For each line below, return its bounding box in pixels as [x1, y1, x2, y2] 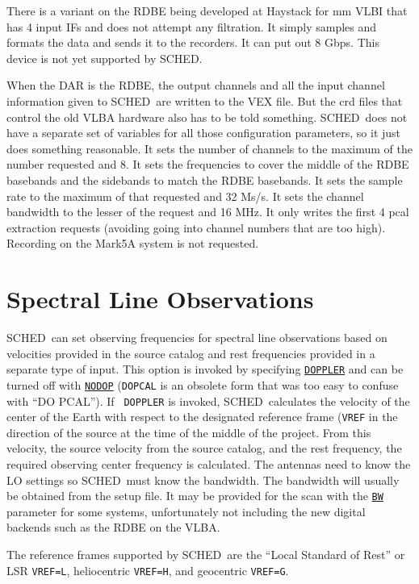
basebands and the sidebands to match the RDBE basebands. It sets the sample [6, 171, 403, 188]
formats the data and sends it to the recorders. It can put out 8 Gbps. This [6, 34, 379, 51]
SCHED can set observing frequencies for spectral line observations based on [6, 329, 388, 346]
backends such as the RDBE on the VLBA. [6, 519, 220, 536]
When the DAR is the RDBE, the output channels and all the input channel [6, 77, 385, 94]
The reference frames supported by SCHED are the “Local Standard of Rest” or [6, 546, 405, 563]
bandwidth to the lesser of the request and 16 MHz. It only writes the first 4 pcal [6, 203, 409, 220]
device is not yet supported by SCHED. [6, 49, 203, 66]
